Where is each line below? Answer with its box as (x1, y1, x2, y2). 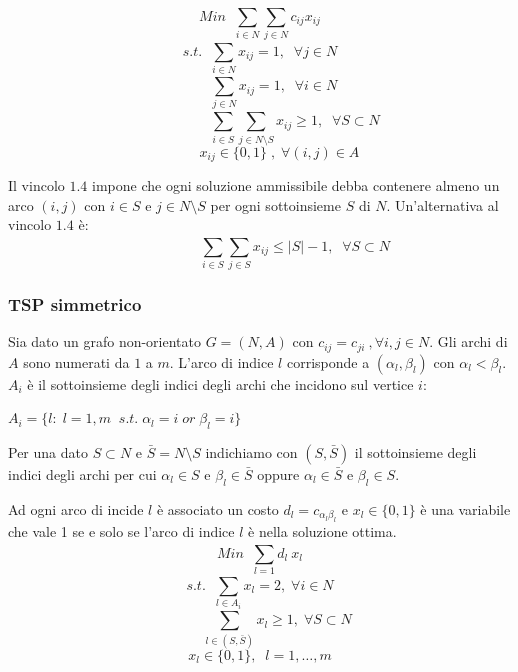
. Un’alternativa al (386, 194, 499, 215)
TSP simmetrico (8, 291, 142, 316)
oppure (257, 463, 300, 484)
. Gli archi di (429, 331, 508, 352)
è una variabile (420, 498, 511, 519)
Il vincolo (8, 174, 65, 195)
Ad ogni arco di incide (8, 498, 144, 519)
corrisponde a (286, 351, 370, 372)
